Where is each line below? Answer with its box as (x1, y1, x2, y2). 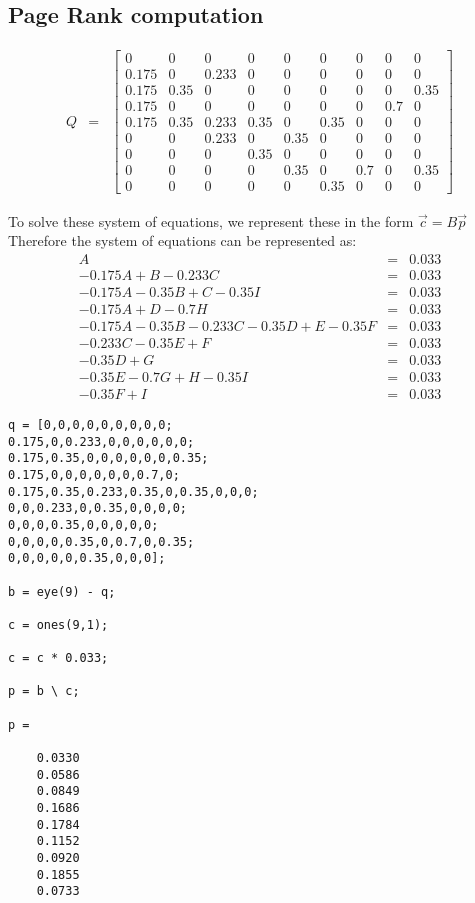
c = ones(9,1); (8, 617, 109, 632)
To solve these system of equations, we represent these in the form (8, 210, 414, 231)
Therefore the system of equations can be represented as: (8, 230, 357, 251)
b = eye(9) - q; (8, 584, 116, 599)
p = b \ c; (8, 684, 80, 699)
